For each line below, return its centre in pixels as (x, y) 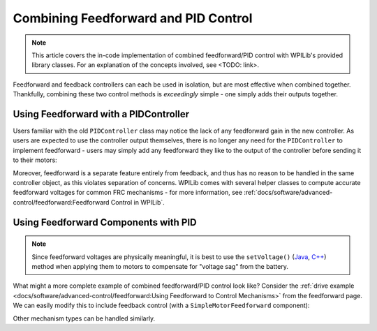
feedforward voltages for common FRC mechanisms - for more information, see (128, 193)
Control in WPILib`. (138, 202)
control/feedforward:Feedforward (61, 202)
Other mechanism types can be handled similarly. (84, 318)
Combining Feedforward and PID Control (133, 18)
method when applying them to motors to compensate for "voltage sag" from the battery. (160, 266)
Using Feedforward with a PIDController (101, 114)
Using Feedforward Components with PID (105, 222)
